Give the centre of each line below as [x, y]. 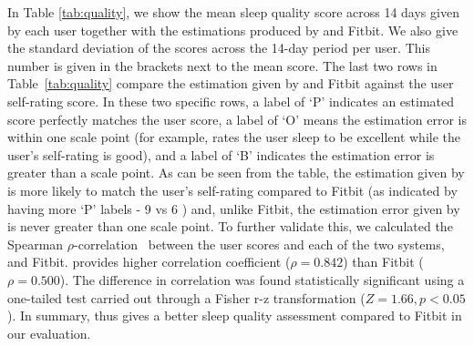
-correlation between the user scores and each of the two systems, [259, 244]
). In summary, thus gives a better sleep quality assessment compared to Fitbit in [235, 315]
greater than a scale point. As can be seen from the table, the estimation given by [236, 173]
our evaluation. [49, 333]
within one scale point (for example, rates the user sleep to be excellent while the [234, 137]
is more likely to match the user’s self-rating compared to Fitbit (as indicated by [232, 190]
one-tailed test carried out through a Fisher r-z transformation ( [186, 297]
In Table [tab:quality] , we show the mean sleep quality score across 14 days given [233, 12]
